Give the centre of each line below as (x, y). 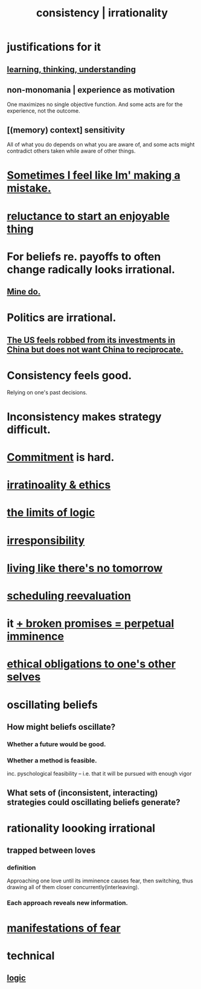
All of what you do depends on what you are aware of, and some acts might (101, 145)
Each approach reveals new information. (68, 903)
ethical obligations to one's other (91, 664)
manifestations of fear (64, 928)
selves (24, 677)
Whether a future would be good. (56, 744)
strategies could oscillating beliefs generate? (94, 802)
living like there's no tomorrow (85, 568)
